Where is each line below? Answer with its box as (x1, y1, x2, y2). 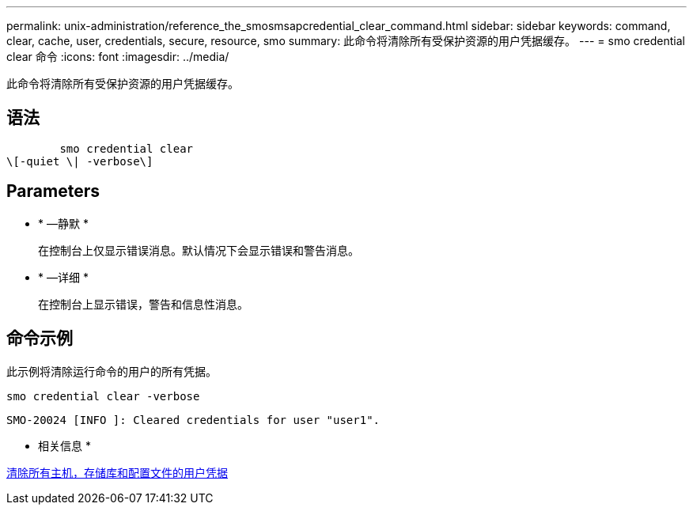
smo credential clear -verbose (6, 389, 200, 403)
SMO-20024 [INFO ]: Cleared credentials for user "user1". (6, 413, 381, 426)
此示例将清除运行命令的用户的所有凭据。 (6, 364, 217, 378)
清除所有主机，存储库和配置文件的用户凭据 (6, 465, 228, 479)
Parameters (6, 181, 100, 202)
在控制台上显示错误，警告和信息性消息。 (38, 297, 248, 311)
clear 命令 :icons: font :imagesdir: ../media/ (6, 50, 229, 63)
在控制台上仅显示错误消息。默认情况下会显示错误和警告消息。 (38, 243, 359, 257)
